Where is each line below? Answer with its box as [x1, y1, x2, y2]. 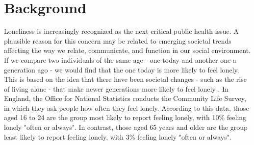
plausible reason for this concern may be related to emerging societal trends [4, 35, 231, 46]
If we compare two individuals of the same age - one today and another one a [4, 54, 236, 65]
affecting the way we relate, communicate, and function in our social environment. [4, 45, 251, 55]
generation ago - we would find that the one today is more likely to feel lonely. [4, 64, 239, 74]
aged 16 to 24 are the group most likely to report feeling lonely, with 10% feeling [4, 112, 247, 122]
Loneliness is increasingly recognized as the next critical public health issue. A [4, 26, 239, 36]
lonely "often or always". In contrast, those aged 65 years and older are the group [4, 122, 248, 132]
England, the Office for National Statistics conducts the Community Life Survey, [4, 93, 246, 103]
